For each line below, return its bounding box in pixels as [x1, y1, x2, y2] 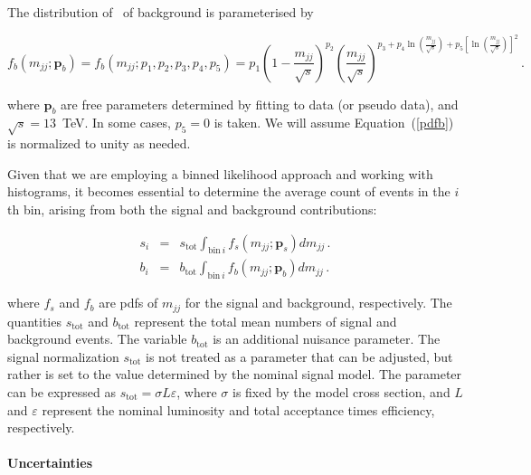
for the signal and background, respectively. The [185, 293, 452, 312]
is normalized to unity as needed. [7, 134, 191, 153]
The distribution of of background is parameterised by [7, 3, 314, 21]
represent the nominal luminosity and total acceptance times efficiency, [42, 400, 435, 419]
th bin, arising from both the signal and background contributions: [7, 199, 377, 218]
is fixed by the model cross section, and [232, 383, 450, 402]
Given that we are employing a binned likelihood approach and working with [7, 164, 433, 183]
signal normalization [7, 347, 119, 366]
